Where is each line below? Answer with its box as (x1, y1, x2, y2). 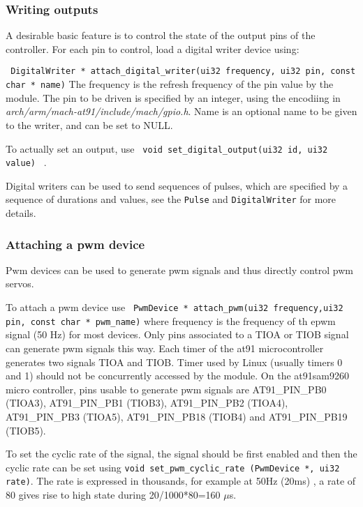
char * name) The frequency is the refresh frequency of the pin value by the (6, 77, 334, 91)
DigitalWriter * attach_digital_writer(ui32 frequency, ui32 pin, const (10, 66, 356, 77)
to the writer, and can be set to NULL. (6, 117, 173, 132)
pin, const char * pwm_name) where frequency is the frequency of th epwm (6, 313, 336, 328)
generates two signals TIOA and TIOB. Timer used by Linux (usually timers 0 (6, 354, 343, 369)
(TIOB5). (6, 423, 46, 437)
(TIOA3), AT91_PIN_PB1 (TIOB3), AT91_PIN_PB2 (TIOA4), (6, 395, 288, 410)
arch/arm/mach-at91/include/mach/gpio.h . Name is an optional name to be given (6, 104, 357, 119)
